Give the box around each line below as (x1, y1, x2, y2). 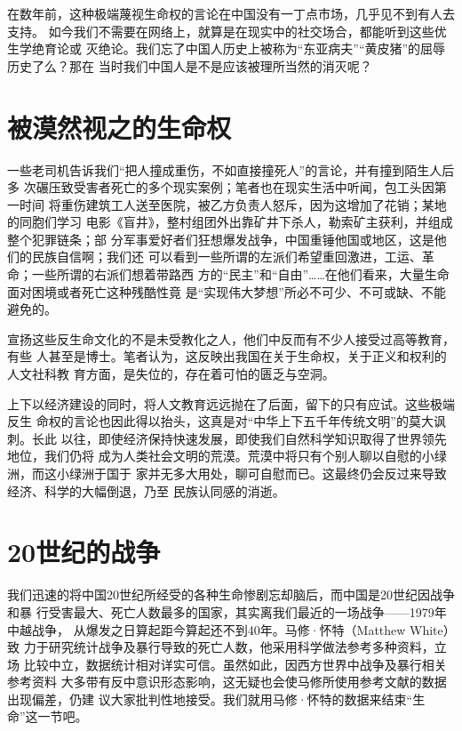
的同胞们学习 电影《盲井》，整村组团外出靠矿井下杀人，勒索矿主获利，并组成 (7, 213, 453, 231)
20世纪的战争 (7, 534, 161, 570)
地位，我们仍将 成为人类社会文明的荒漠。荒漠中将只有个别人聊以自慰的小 (7, 446, 434, 465)
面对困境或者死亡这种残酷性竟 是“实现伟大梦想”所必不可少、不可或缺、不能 (7, 282, 446, 301)
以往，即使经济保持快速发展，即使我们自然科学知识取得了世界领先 (60, 429, 447, 447)
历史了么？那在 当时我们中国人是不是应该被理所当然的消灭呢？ (7, 56, 372, 75)
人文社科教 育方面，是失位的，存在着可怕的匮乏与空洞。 (7, 365, 335, 383)
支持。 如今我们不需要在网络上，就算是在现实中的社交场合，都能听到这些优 (7, 21, 447, 40)
